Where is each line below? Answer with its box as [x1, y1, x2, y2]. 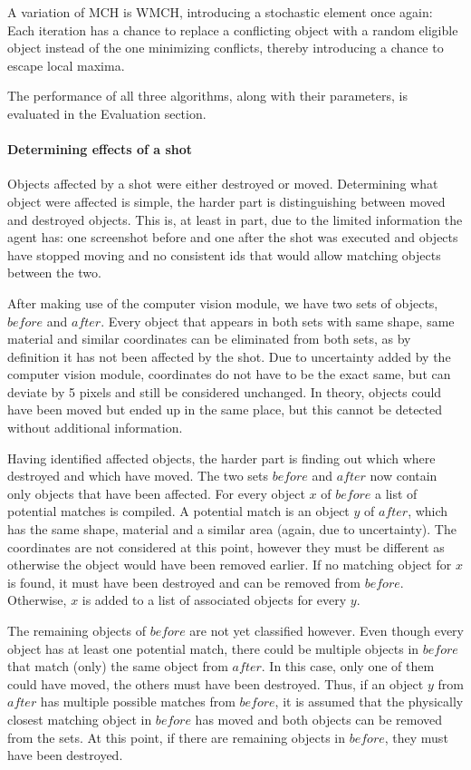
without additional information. [7, 418, 183, 437]
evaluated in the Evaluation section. [7, 103, 207, 122]
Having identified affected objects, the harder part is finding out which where [7, 448, 436, 467]
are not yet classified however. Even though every [189, 621, 464, 640]
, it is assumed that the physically [274, 692, 464, 711]
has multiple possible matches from [40, 692, 235, 711]
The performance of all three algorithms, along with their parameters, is [7, 86, 408, 105]
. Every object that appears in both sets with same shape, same [101, 311, 455, 330]
